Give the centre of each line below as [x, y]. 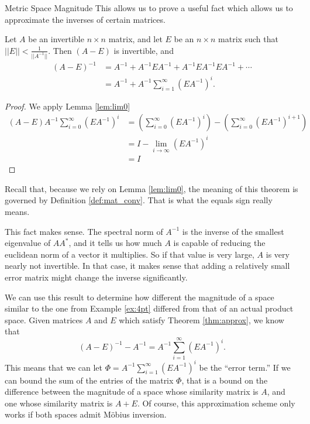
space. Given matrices [44, 319]
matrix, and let [135, 39]
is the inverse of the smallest [233, 231]
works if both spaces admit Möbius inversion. [86, 414]
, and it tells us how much [115, 243]
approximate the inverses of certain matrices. [85, 19]
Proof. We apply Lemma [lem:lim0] [68, 106]
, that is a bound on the [225, 380]
